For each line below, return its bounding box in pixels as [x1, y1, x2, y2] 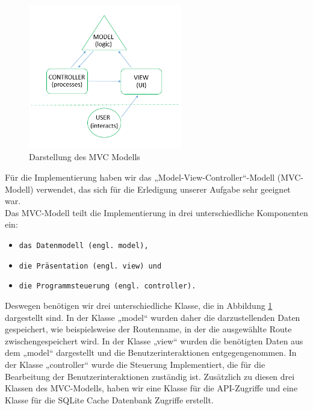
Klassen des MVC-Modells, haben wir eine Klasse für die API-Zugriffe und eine [5, 382, 298, 394]
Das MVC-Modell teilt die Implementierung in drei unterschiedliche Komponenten [5, 206, 308, 219]
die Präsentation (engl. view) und [19, 261, 162, 270]
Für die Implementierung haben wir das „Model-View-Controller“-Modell [5, 171, 275, 184]
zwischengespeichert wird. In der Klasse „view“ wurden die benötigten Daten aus [5, 334, 303, 347]
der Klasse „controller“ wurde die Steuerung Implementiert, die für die [5, 358, 265, 370]
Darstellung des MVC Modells [29, 151, 140, 163]
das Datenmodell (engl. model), [19, 241, 149, 250]
